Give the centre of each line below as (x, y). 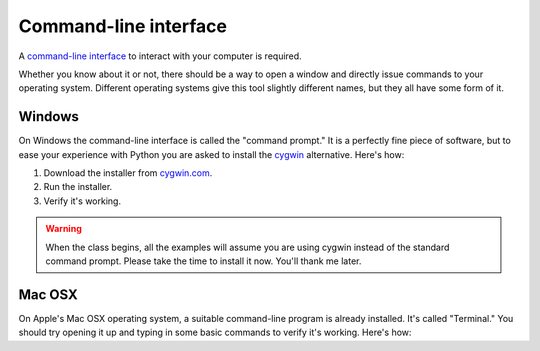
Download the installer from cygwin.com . (128, 173)
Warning (63, 229)
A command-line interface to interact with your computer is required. (160, 56)
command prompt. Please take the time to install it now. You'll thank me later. (203, 261)
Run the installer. (78, 187)
